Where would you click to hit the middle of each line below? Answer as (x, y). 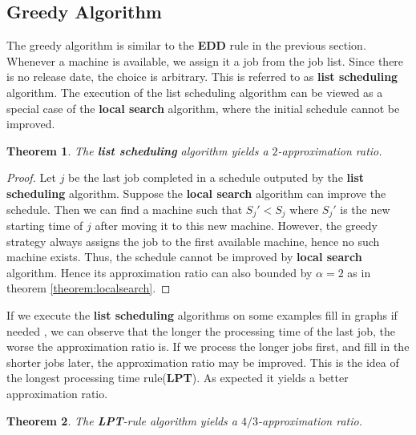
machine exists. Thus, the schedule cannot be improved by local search (184, 257)
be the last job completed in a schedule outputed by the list (216, 177)
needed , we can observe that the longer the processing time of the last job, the (201, 330)
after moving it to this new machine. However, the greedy (236, 225)
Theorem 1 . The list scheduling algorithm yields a (137, 150)
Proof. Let (31, 177)
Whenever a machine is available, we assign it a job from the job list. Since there (205, 60)
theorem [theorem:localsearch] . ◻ (89, 288)
